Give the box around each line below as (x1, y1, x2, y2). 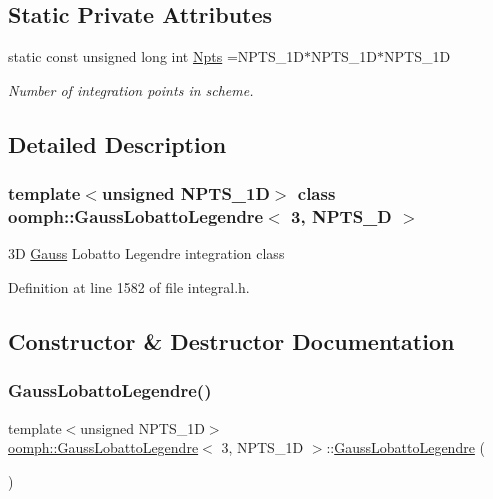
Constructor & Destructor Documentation (8, 325, 455, 356)
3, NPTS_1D (221, 437, 304, 458)
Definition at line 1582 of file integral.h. (8, 276, 250, 297)
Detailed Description (8, 128, 227, 159)
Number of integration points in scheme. (8, 79, 254, 100)
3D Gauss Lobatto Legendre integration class (8, 243, 285, 264)
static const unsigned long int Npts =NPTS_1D (8, 46, 304, 67)
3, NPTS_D (291, 204, 392, 229)
